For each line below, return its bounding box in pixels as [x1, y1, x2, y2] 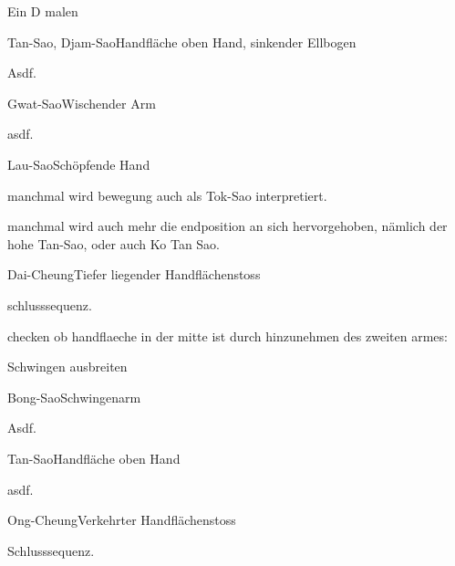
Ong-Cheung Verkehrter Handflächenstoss [7, 510, 236, 529]
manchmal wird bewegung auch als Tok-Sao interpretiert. [7, 185, 327, 204]
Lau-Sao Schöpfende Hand [7, 154, 150, 173]
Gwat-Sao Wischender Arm [7, 93, 156, 112]
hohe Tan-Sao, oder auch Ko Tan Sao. [7, 234, 221, 253]
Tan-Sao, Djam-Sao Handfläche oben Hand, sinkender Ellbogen [7, 32, 357, 51]
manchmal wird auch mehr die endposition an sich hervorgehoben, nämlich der [7, 216, 448, 236]
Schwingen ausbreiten [7, 357, 128, 376]
